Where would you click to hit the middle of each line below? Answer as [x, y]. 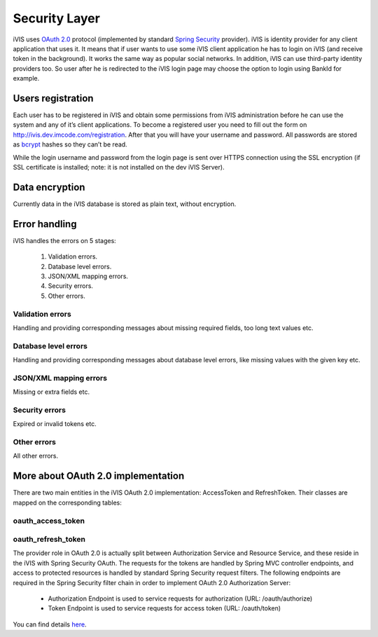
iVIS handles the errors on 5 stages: [65, 240]
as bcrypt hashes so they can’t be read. [70, 144]
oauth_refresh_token [49, 540]
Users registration [53, 98]
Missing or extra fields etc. [51, 392]
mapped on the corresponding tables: [68, 502]
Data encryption [49, 187]
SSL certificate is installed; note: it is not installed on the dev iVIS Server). [119, 167]
